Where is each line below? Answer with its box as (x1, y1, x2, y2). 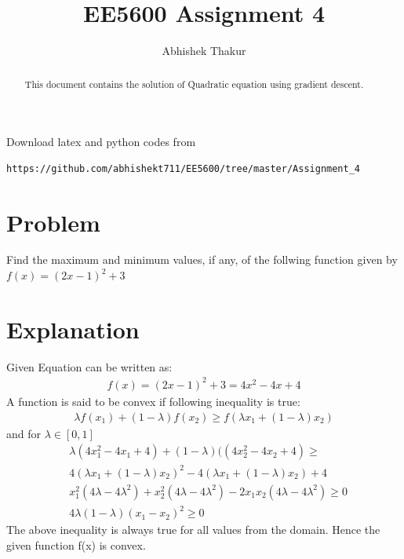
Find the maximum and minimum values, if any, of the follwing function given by (6, 251, 398, 268)
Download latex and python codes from (6, 133, 196, 150)
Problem (6, 206, 100, 238)
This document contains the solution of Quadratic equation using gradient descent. (24, 77, 364, 90)
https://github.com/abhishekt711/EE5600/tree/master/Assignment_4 (6, 163, 361, 174)
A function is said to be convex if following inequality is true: (6, 393, 300, 409)
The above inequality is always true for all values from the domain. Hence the (6, 521, 380, 538)
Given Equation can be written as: (6, 358, 173, 374)
